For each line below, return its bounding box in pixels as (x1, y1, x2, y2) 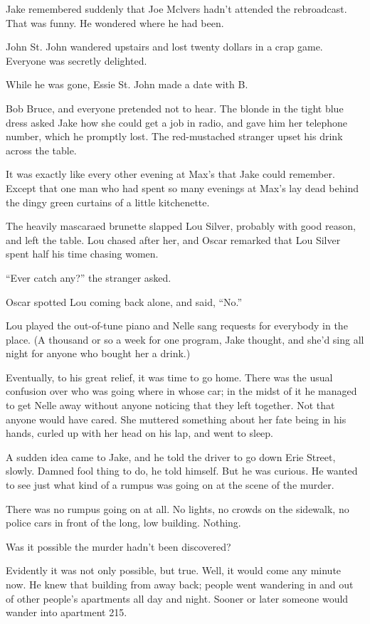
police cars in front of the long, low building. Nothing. (6, 515, 241, 530)
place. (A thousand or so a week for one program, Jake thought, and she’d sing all (6, 332, 364, 347)
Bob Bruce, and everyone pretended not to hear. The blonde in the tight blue (6, 100, 344, 115)
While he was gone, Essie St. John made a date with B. (6, 77, 248, 92)
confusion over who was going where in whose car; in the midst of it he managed (6, 384, 357, 398)
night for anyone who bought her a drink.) (6, 346, 191, 361)
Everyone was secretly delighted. (6, 53, 147, 68)
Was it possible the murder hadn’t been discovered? (6, 539, 231, 554)
